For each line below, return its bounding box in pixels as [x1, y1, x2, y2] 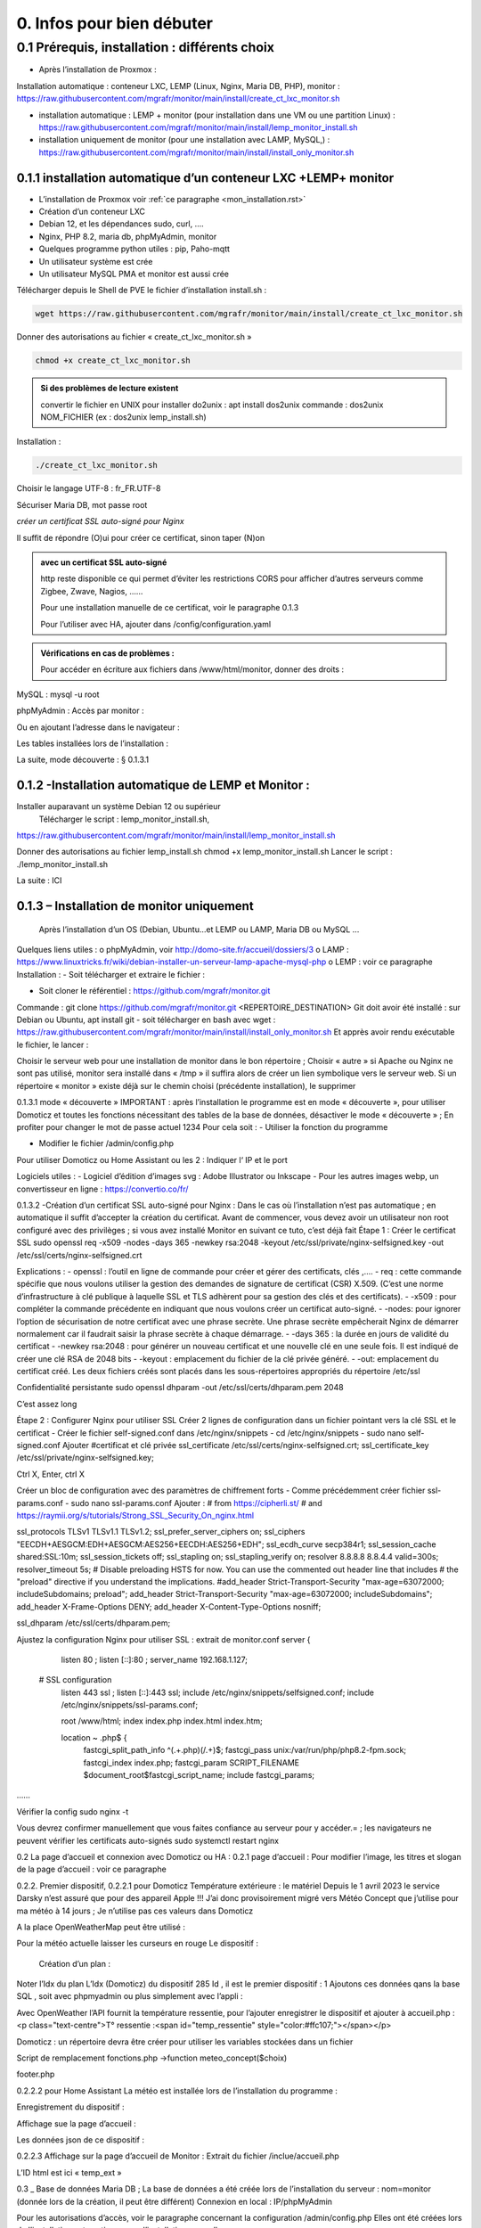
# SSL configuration [38, 1675, 112, 1685]
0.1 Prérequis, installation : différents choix [16, 39, 275, 55]
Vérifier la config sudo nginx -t [16, 1806, 129, 1817]
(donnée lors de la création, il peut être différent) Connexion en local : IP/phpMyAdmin [16, 2196, 333, 2207]
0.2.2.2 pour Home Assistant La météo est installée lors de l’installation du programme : [16, 2085, 338, 2096]
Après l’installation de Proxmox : [38, 64, 157, 75]
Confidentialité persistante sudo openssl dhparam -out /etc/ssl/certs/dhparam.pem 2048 [16, 1382, 344, 1393]
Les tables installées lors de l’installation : [16, 738, 169, 749]
